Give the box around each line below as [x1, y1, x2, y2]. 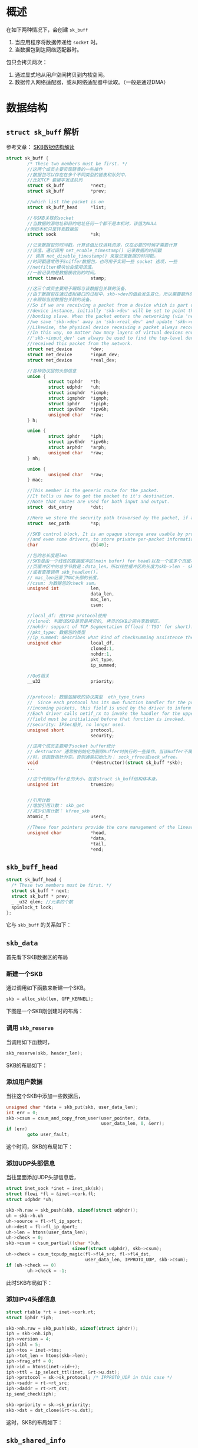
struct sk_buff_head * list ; [27, 204, 107, 210]
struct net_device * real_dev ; [27, 357, 117, 363]
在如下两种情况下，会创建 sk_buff [6, 26, 88, 33]
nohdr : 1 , [90, 651, 112, 658]
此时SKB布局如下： [6, 1279, 53, 1286]
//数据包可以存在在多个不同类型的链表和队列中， [27, 172, 130, 178]
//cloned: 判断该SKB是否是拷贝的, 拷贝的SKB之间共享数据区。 [27, 618, 163, 624]
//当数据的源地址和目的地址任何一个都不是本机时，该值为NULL [27, 220, 157, 226]
